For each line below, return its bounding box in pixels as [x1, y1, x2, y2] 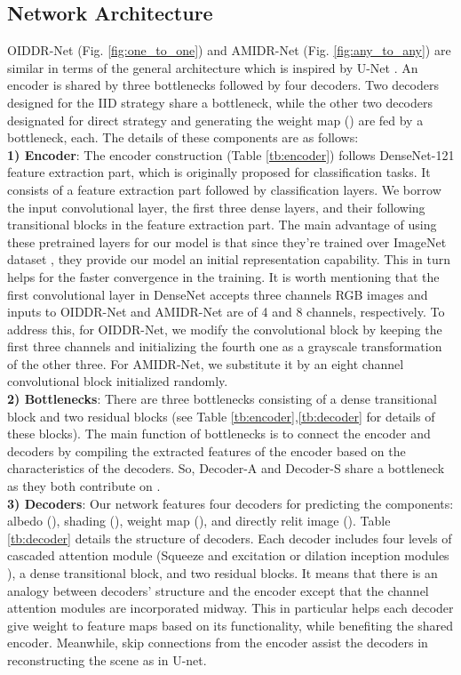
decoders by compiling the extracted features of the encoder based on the [7, 441, 406, 460]
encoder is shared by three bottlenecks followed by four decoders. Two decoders [7, 76, 439, 94]
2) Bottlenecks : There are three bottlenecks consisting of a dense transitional [7, 390, 437, 408]
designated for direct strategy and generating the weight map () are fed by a [7, 110, 424, 129]
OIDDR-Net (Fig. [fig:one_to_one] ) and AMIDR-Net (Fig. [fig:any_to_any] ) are [7, 41, 451, 60]
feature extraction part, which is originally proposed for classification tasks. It [7, 163, 431, 181]
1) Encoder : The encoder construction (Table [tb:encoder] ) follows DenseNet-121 [7, 145, 455, 164]
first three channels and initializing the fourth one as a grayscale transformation [7, 337, 442, 356]
